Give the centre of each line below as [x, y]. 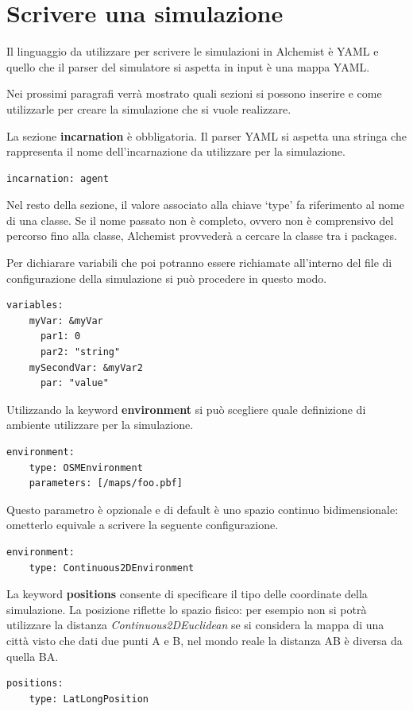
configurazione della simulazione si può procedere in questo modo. [167, 278]
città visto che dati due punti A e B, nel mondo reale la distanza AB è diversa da [205, 640]
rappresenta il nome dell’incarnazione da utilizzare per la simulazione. [176, 151]
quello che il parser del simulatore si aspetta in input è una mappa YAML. [188, 66]
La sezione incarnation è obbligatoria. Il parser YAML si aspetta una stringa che [206, 135]
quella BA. [33, 656]
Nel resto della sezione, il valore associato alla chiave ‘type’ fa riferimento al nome [205, 205]
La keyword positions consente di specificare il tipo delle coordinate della [187, 594]
